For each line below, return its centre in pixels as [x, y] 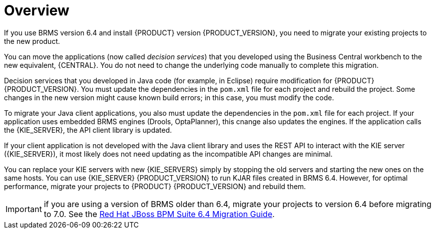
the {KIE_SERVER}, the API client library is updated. [88, 130]
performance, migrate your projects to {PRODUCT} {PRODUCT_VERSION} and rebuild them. [155, 186]
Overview [37, 10]
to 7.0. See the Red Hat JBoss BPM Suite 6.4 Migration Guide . [159, 214]
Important [24, 209]
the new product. [32, 41]
